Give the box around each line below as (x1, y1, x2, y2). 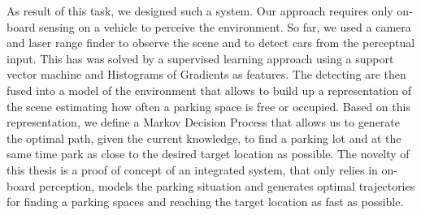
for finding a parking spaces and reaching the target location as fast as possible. (7, 193, 404, 210)
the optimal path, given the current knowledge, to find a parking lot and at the (7, 129, 401, 146)
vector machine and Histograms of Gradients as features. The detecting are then (7, 66, 406, 83)
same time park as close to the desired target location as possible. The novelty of (7, 145, 410, 162)
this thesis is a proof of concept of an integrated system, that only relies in (7, 161, 378, 178)
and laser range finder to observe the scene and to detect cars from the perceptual (7, 34, 415, 51)
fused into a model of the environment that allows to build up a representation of (7, 81, 412, 98)
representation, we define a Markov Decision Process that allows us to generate (7, 114, 400, 131)
